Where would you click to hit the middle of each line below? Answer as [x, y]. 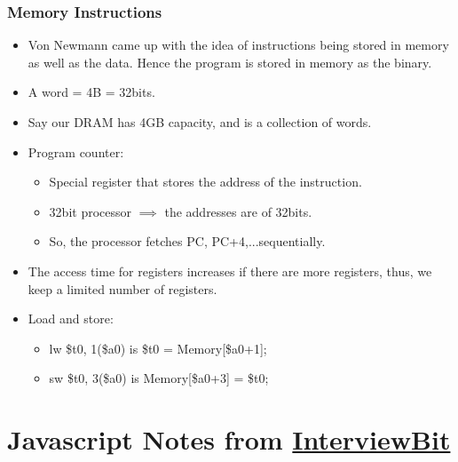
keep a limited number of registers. [122, 288]
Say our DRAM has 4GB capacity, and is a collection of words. [200, 122]
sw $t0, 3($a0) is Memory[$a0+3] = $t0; [159, 378]
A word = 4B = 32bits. [91, 92]
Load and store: [71, 319]
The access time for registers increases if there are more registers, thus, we [230, 271]
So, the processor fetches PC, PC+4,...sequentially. [187, 241]
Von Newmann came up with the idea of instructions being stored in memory [238, 45]
